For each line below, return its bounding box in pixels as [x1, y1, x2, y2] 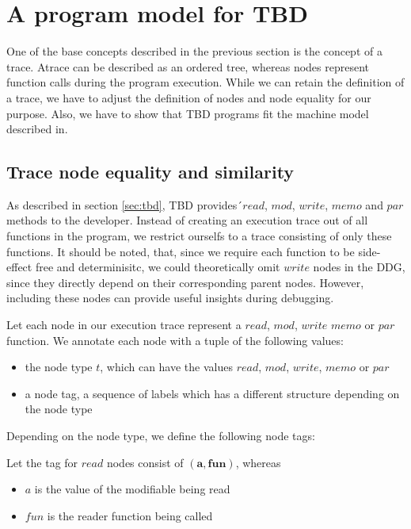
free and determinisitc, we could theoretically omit [35, 259, 280, 275]
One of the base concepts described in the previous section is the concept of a [6, 43, 382, 59]
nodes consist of [106, 454, 184, 470]
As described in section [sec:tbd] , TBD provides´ [6, 196, 243, 213]
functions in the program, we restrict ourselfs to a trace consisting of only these [6, 228, 392, 244]
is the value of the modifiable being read [34, 481, 230, 497]
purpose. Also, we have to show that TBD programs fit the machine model [6, 105, 369, 121]
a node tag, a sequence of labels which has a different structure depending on [25, 385, 400, 401]
